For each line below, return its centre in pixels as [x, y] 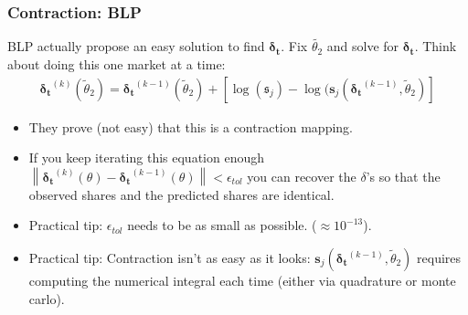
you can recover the [302, 176]
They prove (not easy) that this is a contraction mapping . [191, 126]
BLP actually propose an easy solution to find [136, 46]
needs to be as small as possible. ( [222, 225]
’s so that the [403, 176]
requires [439, 258]
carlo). [47, 298]
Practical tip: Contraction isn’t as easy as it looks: [170, 258]
